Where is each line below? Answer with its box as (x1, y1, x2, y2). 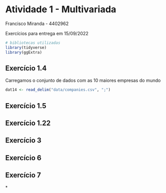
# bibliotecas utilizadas (5, 40, 60, 45)
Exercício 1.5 (5, 101, 47, 110)
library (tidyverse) (5, 45, 47, 50)
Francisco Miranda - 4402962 (5, 20, 69, 27)
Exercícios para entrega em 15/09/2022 (5, 30, 89, 36)
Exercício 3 (5, 136, 42, 145)
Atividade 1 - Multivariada (5, 4, 116, 15)
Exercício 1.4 (5, 64, 47, 73)
